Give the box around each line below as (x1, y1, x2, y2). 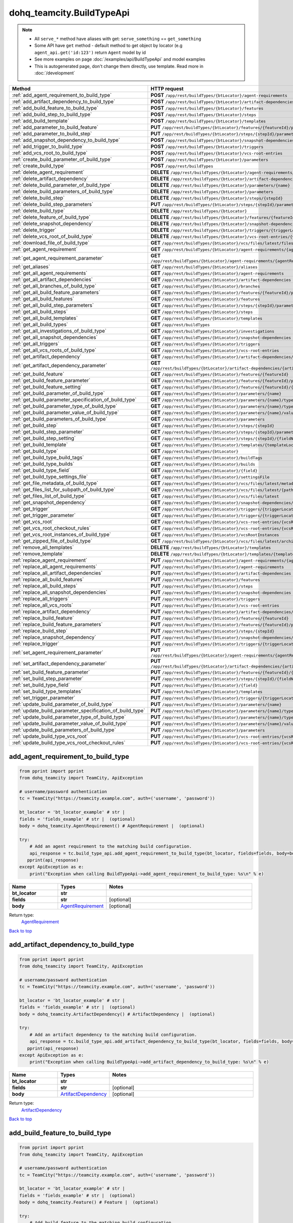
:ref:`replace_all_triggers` (12, 595, 69, 602)
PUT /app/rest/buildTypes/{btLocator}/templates (150, 688, 263, 695)
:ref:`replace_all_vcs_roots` (12, 602, 73, 609)
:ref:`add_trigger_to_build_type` (12, 143, 84, 150)
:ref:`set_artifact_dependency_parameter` (12, 660, 107, 667)
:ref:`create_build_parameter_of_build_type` (12, 156, 112, 163)
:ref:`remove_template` (12, 550, 64, 557)
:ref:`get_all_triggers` (12, 340, 60, 347)
